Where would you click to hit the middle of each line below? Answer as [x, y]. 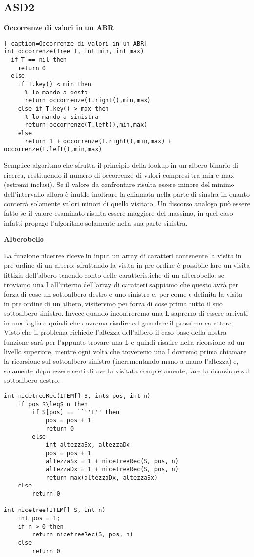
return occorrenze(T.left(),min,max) [86, 125]
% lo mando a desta [56, 92]
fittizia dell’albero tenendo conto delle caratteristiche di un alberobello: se [114, 274]
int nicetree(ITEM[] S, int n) [55, 510]
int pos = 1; [39, 518]
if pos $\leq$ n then [53, 404]
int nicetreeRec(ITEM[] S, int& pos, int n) [77, 396]
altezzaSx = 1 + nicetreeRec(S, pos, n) [112, 461]
